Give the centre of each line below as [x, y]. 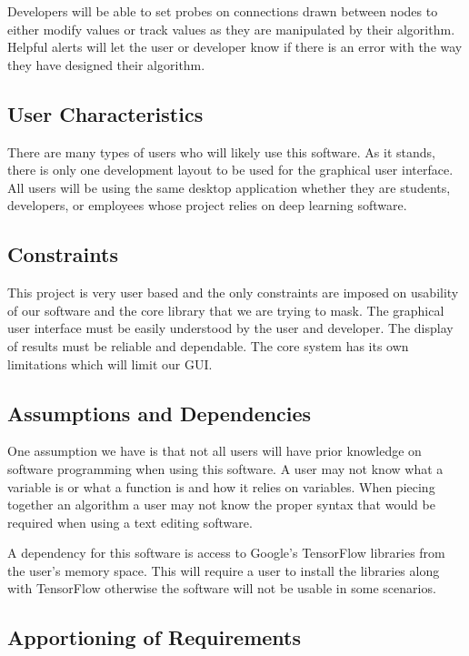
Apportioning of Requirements [155, 637]
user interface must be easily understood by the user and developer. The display [230, 328]
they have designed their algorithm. [106, 64]
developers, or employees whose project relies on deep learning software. [207, 205]
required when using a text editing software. [130, 522]
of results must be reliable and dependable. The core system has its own [208, 345]
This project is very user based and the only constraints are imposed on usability [233, 293]
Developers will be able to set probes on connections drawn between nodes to [223, 11]
